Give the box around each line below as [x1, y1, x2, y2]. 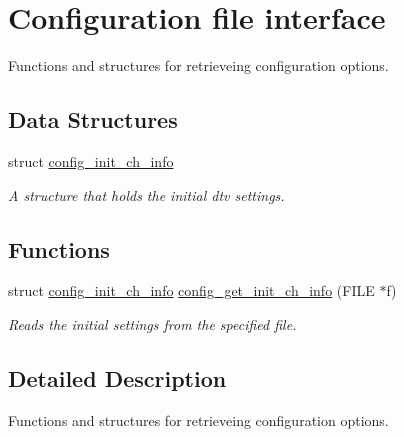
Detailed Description [8, 362, 227, 393]
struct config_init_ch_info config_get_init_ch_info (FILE [8, 280, 375, 301]
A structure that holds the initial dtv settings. [8, 184, 285, 205]
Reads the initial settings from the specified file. [8, 313, 297, 334]
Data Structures [8, 104, 178, 135]
